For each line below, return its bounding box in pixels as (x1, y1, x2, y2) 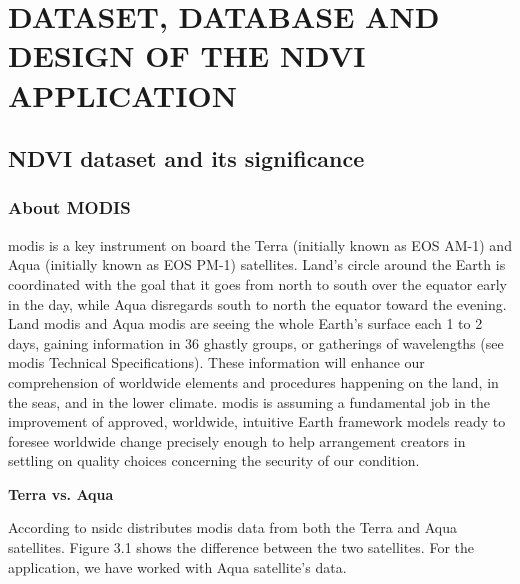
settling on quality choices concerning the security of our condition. (8, 450, 420, 471)
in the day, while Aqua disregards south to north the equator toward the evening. (8, 293, 507, 314)
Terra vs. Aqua (8, 483, 114, 504)
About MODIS (8, 195, 131, 220)
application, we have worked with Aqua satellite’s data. (8, 556, 347, 577)
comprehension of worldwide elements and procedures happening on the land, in (8, 371, 499, 392)
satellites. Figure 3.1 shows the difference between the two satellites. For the (8, 537, 475, 558)
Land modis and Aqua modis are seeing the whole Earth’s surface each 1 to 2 (8, 313, 483, 334)
